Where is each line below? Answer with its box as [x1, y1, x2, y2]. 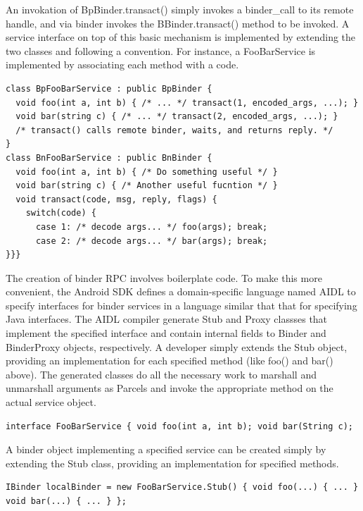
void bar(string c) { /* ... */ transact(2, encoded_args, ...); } [15, 111, 338, 122]
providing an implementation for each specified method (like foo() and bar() [6, 353, 333, 368]
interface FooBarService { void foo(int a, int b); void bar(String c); [6, 421, 353, 431]
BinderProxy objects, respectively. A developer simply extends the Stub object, [6, 339, 348, 354]
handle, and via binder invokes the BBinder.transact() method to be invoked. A [6, 16, 350, 30]
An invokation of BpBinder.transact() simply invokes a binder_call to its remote [6, 2, 354, 16]
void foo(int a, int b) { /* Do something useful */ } [15, 166, 278, 177]
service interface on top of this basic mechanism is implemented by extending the [6, 30, 356, 44]
